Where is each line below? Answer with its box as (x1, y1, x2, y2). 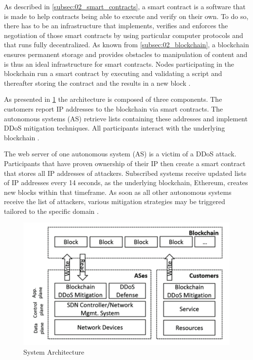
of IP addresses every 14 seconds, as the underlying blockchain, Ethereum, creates (4, 177, 248, 188)
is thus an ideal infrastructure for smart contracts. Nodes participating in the (4, 58, 234, 69)
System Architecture (23, 346, 84, 357)
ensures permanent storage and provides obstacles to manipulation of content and (4, 49, 248, 59)
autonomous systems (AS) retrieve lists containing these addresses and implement (4, 113, 248, 123)
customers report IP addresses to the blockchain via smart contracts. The (4, 103, 223, 114)
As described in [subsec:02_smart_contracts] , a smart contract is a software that (4, 1, 246, 11)
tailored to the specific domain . (4, 206, 99, 216)
